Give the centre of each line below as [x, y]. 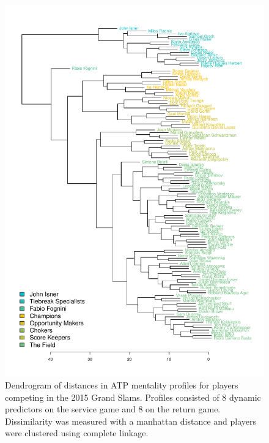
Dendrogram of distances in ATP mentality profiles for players [122, 384]
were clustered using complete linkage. [77, 433]
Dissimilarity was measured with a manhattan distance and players [131, 421]
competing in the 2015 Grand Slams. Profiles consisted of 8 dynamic [133, 397]
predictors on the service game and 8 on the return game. [113, 409]
